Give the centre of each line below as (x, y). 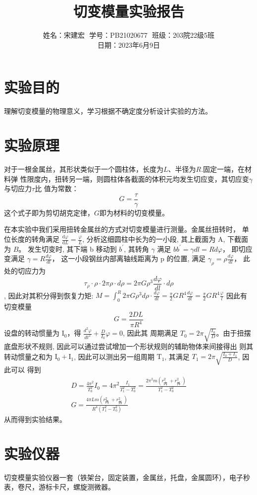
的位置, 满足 (186, 258)
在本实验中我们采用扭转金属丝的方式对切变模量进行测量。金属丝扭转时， (122, 229)
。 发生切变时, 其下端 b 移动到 (68, 248)
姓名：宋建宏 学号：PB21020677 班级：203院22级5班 (129, 35)
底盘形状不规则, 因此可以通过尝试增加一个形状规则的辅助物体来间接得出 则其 (129, 346)
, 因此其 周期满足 (150, 333)
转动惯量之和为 (28, 356)
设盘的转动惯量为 (32, 333)
